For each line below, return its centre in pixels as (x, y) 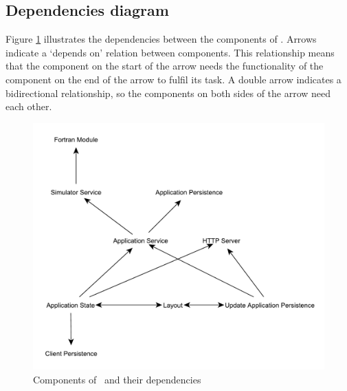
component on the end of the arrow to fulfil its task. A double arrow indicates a (173, 79)
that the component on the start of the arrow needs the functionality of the (165, 66)
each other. (29, 106)
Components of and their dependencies (117, 379)
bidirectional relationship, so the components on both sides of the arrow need (168, 93)
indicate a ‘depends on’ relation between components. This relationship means (170, 52)
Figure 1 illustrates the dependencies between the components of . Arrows (161, 39)
